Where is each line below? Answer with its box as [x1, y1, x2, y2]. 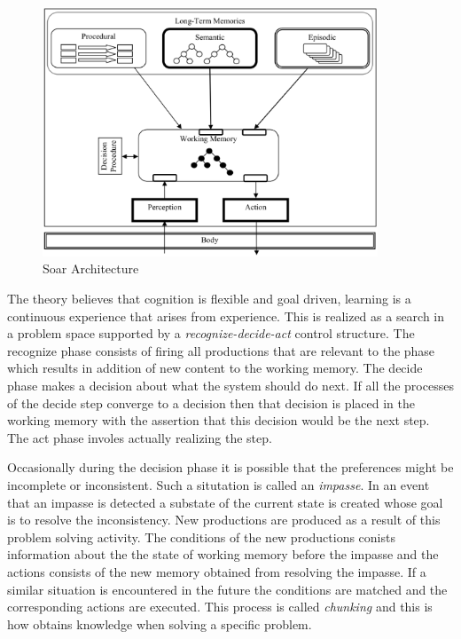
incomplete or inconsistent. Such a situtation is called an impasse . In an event [7, 475, 430, 493]
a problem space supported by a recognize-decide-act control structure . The [7, 324, 415, 343]
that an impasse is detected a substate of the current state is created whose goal [7, 493, 443, 511]
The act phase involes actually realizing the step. [7, 428, 272, 446]
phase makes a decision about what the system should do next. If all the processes [7, 376, 454, 395]
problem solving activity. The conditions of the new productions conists [7, 527, 395, 546]
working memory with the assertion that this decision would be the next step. [7, 411, 430, 430]
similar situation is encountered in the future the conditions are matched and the [7, 580, 448, 598]
